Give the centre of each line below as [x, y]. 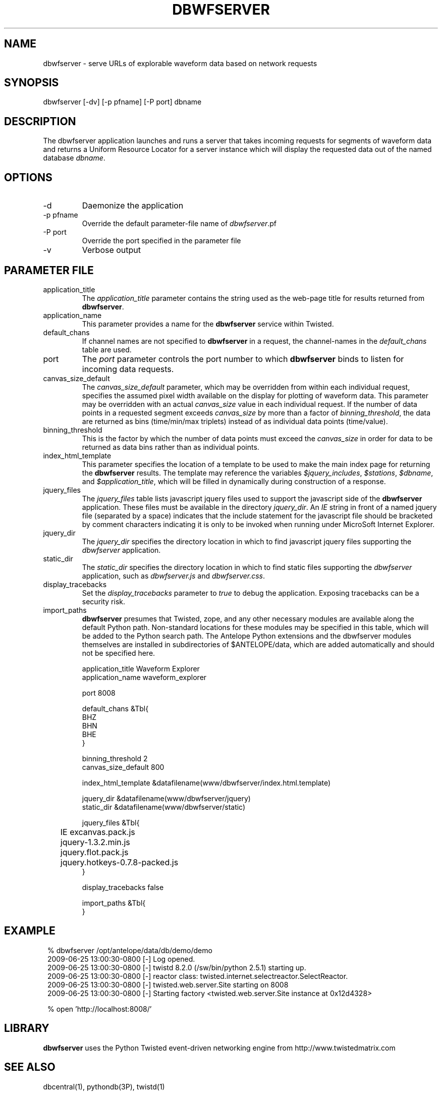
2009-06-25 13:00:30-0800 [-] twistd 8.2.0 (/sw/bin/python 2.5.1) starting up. [177, 967]
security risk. [103, 601]
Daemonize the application [133, 206]
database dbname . [74, 158]
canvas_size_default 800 [123, 767]
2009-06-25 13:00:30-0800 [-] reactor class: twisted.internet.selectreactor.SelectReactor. [198, 976]
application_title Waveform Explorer [141, 668]
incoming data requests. [128, 369]
